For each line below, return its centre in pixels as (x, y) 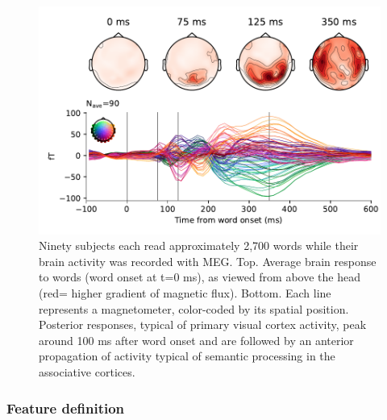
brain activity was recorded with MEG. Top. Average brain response (208, 261)
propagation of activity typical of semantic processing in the (187, 356)
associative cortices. (87, 372)
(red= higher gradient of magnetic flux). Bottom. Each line (185, 293)
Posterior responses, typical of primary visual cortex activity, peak (203, 324)
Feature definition (66, 408)
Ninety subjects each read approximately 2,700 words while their (199, 245)
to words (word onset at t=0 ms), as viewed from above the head (200, 277)
